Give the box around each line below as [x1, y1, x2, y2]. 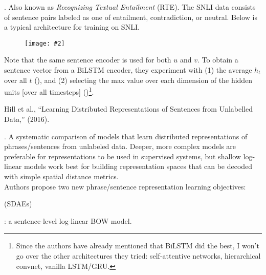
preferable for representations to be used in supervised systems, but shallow [4, 151, 241, 161]
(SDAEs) [4, 198, 32, 209]
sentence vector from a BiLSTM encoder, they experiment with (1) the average [4, 65, 252, 75]
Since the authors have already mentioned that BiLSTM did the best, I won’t [16, 240, 259, 251]
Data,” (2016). [4, 114, 50, 124]
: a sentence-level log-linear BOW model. [4, 215, 132, 226]
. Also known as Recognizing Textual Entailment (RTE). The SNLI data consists [4, 2, 256, 12]
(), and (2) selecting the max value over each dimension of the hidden [34, 74, 253, 85]
